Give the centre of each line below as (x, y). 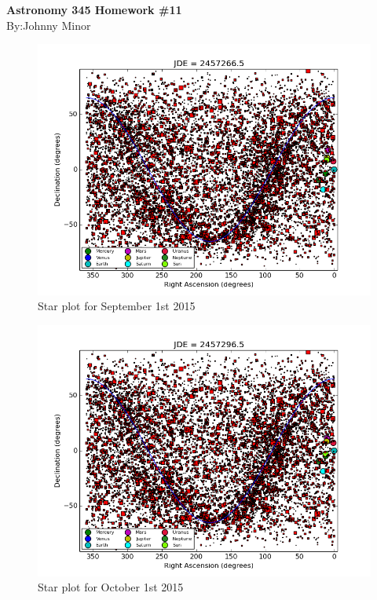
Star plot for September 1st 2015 (117, 306)
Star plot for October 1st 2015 (111, 587)
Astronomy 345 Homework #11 (94, 9)
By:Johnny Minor (49, 25)
